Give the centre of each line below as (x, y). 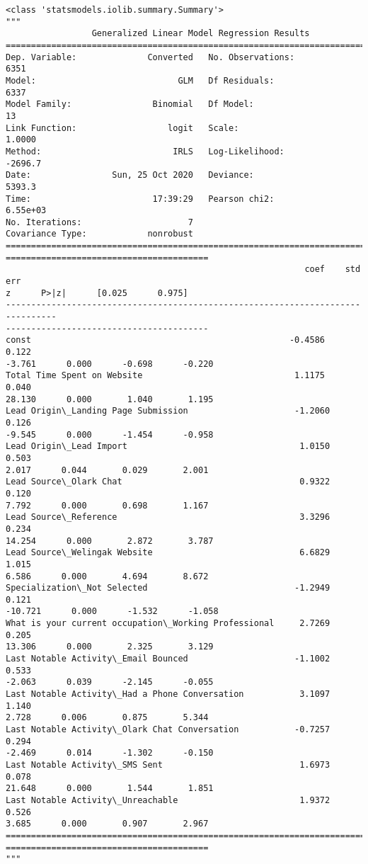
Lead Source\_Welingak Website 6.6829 (168, 553)
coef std (333, 269)
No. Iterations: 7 (99, 222)
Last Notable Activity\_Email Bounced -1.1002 (168, 659)
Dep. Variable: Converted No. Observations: (150, 57)
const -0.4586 (166, 340)
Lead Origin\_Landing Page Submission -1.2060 (168, 411)
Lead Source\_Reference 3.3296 (168, 517)
